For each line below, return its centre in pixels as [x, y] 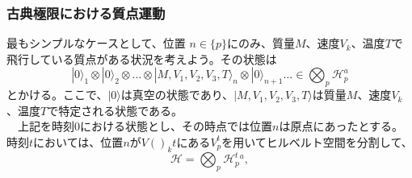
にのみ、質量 [261, 43]
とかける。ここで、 [57, 95]
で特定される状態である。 [115, 110]
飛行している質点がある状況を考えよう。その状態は [142, 58]
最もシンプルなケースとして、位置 [96, 43]
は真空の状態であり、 [177, 95]
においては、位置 [78, 141]
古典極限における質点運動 [86, 12]
